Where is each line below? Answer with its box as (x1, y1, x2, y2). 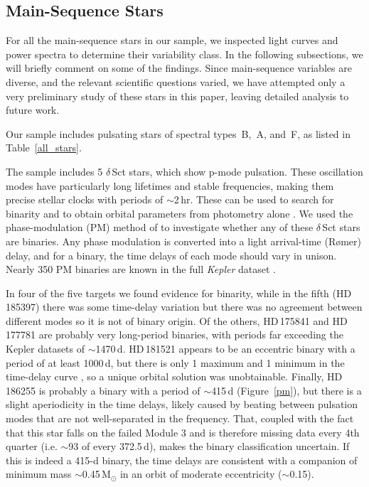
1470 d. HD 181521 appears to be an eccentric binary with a (95, 341, 355, 356)
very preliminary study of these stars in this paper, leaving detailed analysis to (6, 88, 349, 103)
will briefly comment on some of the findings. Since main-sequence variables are (6, 60, 352, 75)
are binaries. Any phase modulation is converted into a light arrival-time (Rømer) (6, 233, 361, 248)
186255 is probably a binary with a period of (6, 382, 200, 397)
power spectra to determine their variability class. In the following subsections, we (6, 46, 363, 61)
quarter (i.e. (6, 439, 58, 454)
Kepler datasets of (6, 341, 85, 356)
